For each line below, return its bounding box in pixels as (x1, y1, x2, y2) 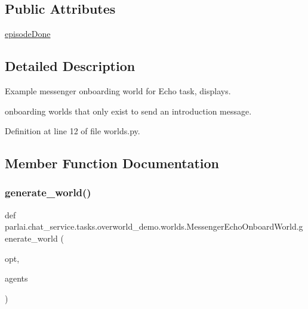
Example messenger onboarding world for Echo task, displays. (5, 85, 231, 97)
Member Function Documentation (5, 154, 220, 172)
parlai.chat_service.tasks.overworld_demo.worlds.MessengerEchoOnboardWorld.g (5, 220, 303, 233)
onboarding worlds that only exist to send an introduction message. (5, 104, 252, 117)
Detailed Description (5, 57, 135, 75)
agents (5, 272, 28, 285)
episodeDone (5, 27, 51, 40)
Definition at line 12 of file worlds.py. (5, 125, 140, 137)
